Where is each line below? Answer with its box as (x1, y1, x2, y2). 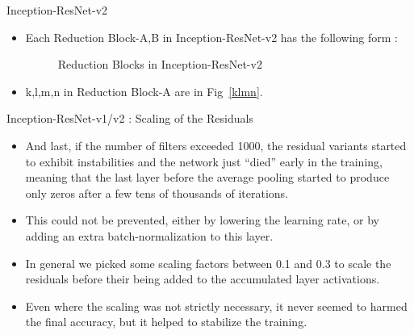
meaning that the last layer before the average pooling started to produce (25, 169, 390, 186)
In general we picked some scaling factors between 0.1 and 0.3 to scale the (25, 254, 391, 271)
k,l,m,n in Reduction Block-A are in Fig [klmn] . (25, 82, 263, 99)
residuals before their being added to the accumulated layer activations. (25, 270, 380, 287)
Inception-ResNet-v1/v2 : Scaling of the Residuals (6, 110, 253, 127)
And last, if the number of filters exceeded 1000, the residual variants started (25, 136, 407, 153)
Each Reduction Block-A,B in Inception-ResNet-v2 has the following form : (25, 28, 398, 45)
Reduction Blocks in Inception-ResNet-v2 (57, 56, 262, 73)
